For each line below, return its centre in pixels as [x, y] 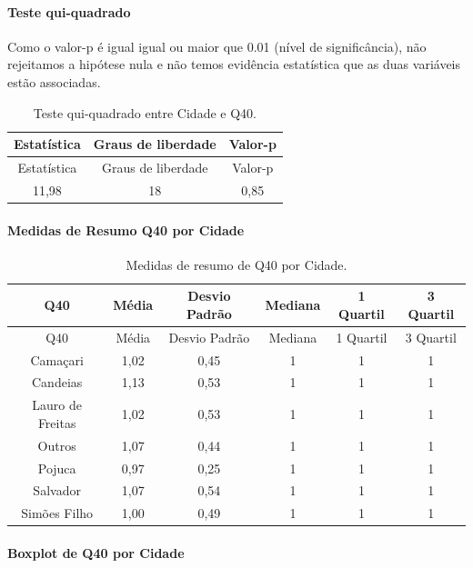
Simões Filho [57, 513]
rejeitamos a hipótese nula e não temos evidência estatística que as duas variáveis [234, 64]
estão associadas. [54, 81]
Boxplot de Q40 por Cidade [96, 552]
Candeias [57, 382]
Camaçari [57, 359]
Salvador [57, 490]
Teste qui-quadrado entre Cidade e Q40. [145, 112]
